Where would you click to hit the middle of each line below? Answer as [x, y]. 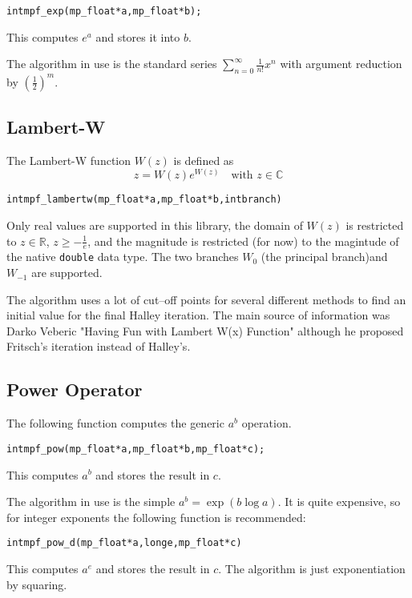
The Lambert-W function [69, 160]
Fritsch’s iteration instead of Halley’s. [99, 346]
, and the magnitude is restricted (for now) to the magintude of [243, 241]
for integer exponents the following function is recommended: [156, 517]
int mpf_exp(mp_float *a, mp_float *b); [104, 11]
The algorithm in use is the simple [91, 502]
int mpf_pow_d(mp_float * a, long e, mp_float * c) [124, 543]
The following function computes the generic [115, 423]
